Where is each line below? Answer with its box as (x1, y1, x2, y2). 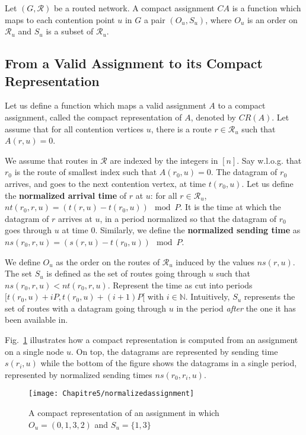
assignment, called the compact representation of (5, 110, 182, 123)
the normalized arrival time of (5, 189, 127, 201)
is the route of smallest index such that (14, 166, 157, 178)
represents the (244, 290, 295, 303)
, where (205, 13, 232, 26)
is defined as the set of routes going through (46, 267, 206, 280)
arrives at (58, 212, 93, 224)
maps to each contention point (5, 13, 115, 26)
